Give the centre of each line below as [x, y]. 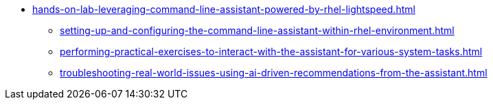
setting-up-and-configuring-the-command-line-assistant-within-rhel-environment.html [257, 30]
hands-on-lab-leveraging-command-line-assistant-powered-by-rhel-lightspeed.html [224, 9]
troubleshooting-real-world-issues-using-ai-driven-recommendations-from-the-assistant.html [274, 73]
